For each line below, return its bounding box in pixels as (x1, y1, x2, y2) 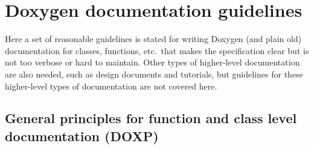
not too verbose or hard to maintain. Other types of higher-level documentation (5, 56, 300, 68)
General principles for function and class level (5, 109, 297, 127)
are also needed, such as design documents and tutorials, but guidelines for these (5, 67, 303, 80)
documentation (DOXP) (5, 126, 159, 145)
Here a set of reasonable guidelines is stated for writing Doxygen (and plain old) (5, 32, 302, 45)
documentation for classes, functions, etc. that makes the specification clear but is (5, 44, 309, 56)
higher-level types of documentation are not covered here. (5, 79, 217, 92)
